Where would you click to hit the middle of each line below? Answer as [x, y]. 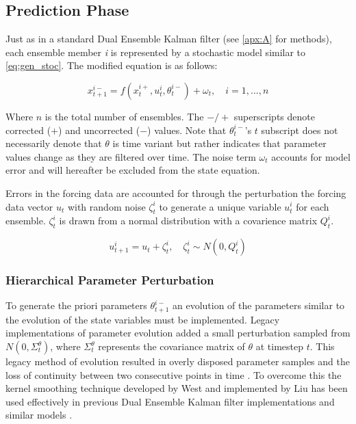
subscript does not [300, 130]
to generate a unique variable [220, 206]
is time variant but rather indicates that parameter [219, 143]
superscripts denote [274, 116]
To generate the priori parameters [76, 305]
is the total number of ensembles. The [124, 116]
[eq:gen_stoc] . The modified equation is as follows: [112, 65]
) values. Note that [187, 130]
